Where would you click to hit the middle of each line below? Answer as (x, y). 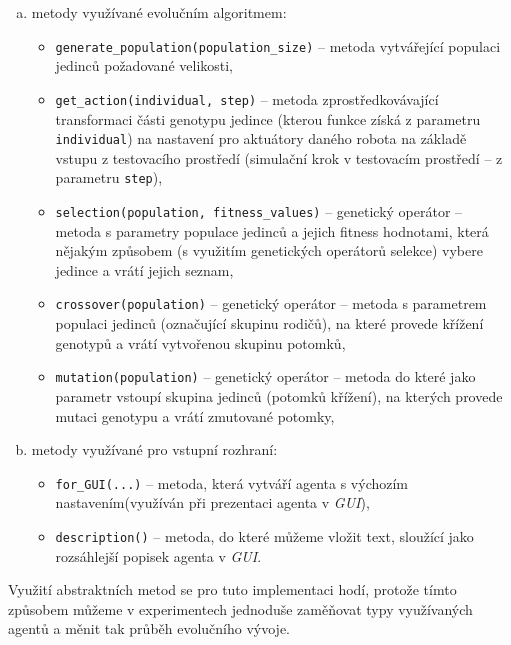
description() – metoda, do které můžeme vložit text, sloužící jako (264, 535)
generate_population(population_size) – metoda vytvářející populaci (278, 45)
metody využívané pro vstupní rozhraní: (154, 449)
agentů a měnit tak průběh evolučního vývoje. (149, 628)
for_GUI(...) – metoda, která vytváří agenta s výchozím (232, 482)
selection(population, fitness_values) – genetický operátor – (259, 211)
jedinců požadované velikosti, (144, 65)
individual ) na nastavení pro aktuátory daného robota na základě (261, 138)
